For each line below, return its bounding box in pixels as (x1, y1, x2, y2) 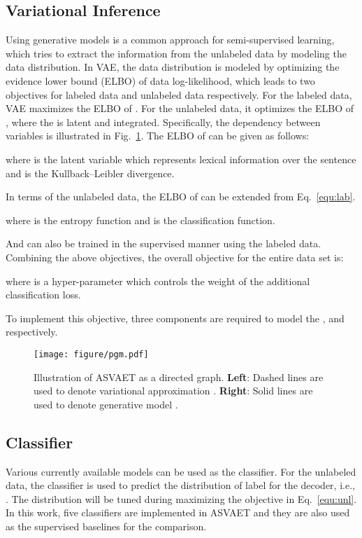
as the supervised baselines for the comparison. (6, 518, 207, 533)
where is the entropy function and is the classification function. (6, 212, 275, 227)
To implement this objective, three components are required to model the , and (6, 310, 345, 325)
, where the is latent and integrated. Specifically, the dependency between (6, 114, 321, 129)
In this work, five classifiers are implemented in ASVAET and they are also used (6, 505, 350, 520)
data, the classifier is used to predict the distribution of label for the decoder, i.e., (6, 478, 355, 492)
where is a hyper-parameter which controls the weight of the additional (6, 273, 310, 288)
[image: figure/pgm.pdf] (34, 349, 149, 359)
